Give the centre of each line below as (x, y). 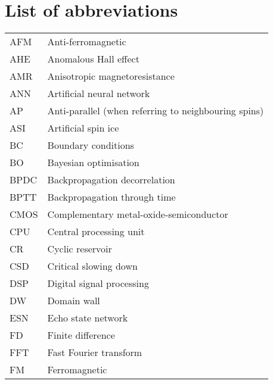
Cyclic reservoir (80, 249)
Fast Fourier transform (95, 352)
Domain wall (74, 301)
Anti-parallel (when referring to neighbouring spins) (156, 111)
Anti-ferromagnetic (87, 42)
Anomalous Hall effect (93, 59)
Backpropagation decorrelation (111, 180)
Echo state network (88, 318)
